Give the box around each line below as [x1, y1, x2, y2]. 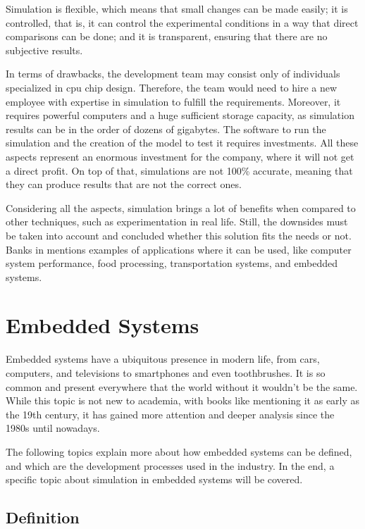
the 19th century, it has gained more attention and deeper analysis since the [6, 406, 335, 421]
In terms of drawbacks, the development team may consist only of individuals [6, 66, 340, 81]
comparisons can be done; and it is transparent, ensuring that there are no [6, 29, 328, 44]
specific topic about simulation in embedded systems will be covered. [6, 472, 303, 487]
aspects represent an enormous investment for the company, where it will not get [6, 149, 354, 163]
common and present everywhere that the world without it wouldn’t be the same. [6, 379, 358, 394]
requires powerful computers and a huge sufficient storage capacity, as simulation [6, 108, 354, 123]
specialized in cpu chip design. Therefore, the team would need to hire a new [6, 80, 338, 94]
